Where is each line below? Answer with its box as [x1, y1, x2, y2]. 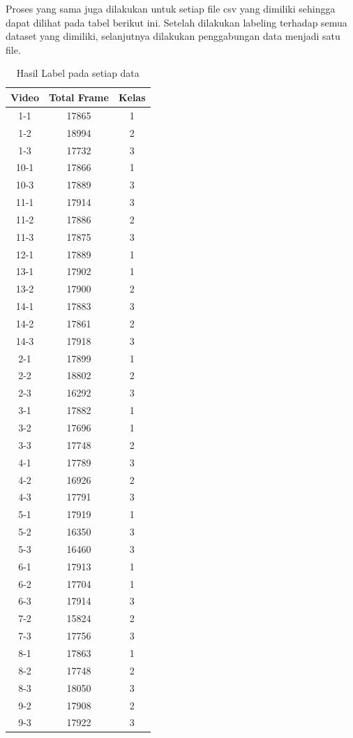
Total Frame [49, 89, 109, 104]
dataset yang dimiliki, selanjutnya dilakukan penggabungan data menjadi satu [6, 29, 340, 43]
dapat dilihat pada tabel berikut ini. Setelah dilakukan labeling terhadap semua [6, 15, 347, 29]
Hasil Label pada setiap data [16, 66, 140, 80]
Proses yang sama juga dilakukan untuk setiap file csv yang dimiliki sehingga [6, 1, 336, 15]
